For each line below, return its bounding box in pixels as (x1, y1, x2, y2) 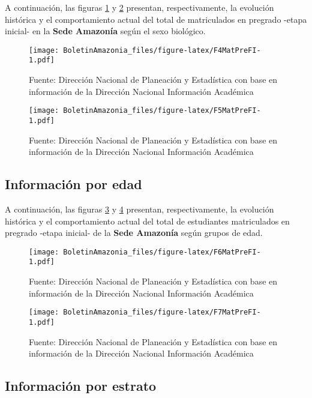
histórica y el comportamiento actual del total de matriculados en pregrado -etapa (5, 13, 307, 25)
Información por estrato (5, 376, 157, 395)
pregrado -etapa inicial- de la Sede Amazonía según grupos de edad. (5, 226, 263, 239)
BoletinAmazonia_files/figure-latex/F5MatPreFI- (63, 106, 261, 115)
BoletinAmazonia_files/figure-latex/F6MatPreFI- (63, 247, 261, 256)
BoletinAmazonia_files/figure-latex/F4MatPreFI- (63, 46, 261, 55)
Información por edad (5, 175, 142, 193)
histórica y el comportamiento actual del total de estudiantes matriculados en (5, 214, 290, 227)
